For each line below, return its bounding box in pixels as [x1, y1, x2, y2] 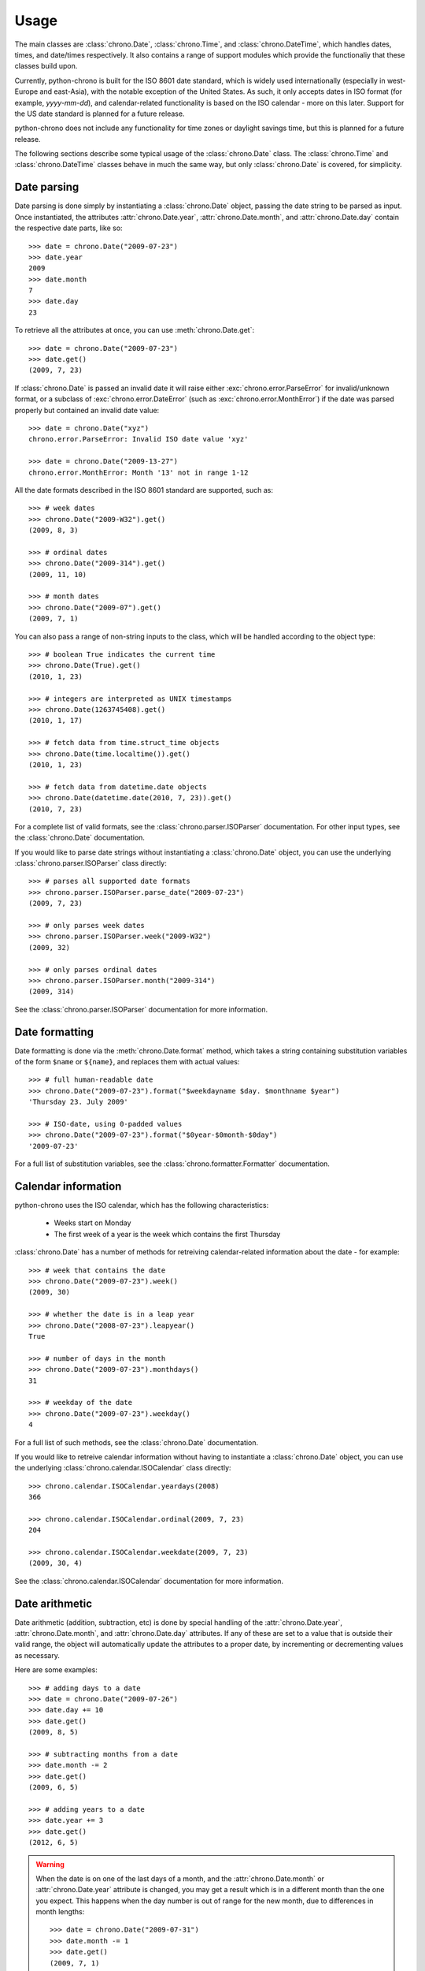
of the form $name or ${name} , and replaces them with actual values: [14, 1057, 240, 1067]
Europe [14, 87, 39, 96]
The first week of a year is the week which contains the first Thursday [54, 1229, 281, 1239]
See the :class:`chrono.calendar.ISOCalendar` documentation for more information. [14, 1576, 283, 1585]
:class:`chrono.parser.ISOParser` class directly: [14, 859, 167, 868]
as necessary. [14, 1650, 61, 1660]
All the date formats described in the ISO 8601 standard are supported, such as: [14, 485, 273, 494]
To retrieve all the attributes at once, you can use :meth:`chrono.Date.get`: [14, 326, 255, 335]
